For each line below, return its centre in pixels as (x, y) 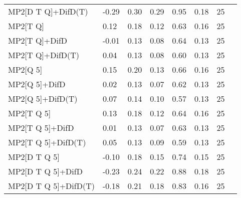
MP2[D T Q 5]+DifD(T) (51, 186)
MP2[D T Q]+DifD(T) (48, 11)
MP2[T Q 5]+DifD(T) (47, 142)
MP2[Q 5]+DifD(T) (43, 98)
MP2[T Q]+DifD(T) (44, 55)
